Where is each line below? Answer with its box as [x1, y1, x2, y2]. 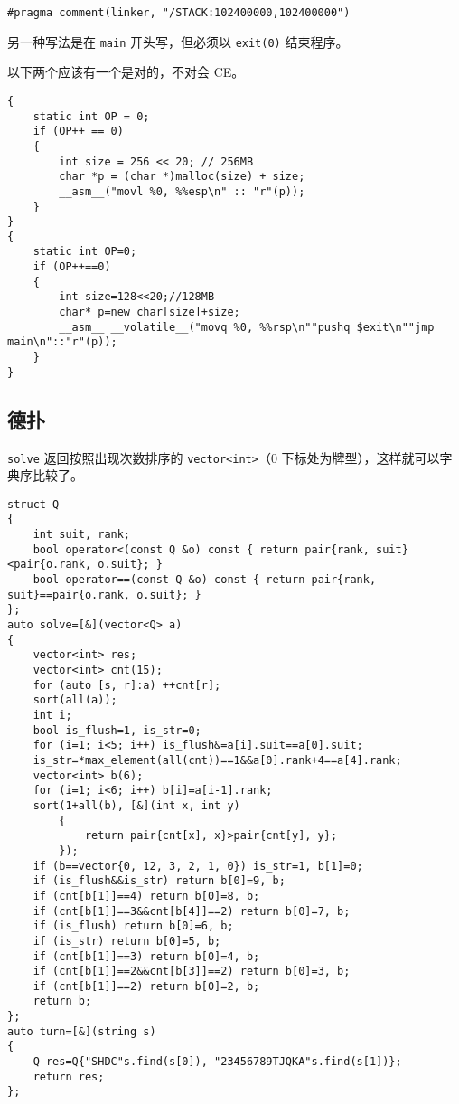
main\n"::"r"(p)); [7, 335, 117, 349]
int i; [33, 709, 72, 722]
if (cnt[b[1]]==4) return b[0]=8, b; [33, 889, 260, 902]
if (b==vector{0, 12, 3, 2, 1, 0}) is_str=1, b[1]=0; [33, 859, 363, 873]
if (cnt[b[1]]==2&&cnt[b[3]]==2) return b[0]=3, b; [33, 965, 351, 978]
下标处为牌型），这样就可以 [281, 448, 440, 467]
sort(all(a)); [33, 694, 117, 707]
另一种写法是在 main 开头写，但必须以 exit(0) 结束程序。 [7, 32, 349, 51]
